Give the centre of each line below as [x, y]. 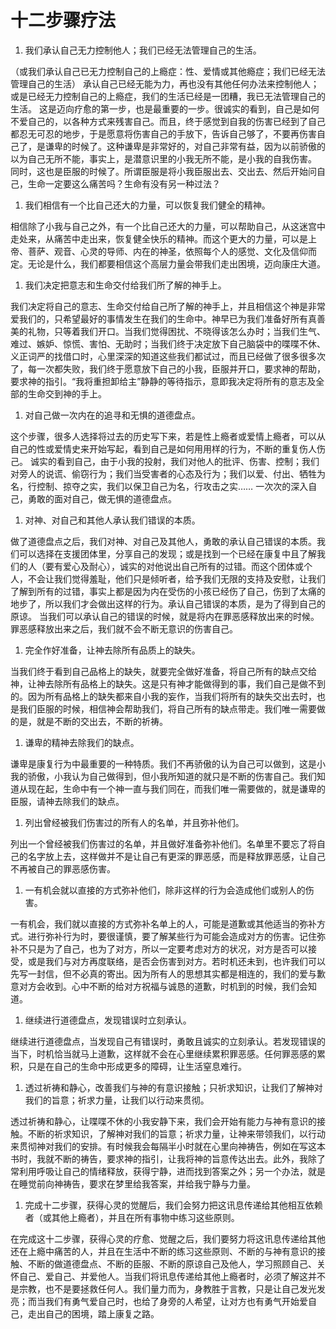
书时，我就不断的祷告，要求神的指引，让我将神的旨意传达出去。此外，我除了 [168, 1158]
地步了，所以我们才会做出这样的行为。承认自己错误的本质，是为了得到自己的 [168, 603]
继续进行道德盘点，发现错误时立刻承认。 [108, 1020]
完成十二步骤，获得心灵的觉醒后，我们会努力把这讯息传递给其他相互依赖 [173, 1205]
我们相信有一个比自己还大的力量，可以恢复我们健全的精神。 [147, 205]
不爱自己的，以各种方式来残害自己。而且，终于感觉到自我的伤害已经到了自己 [168, 121]
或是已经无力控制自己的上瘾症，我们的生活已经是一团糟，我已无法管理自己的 [168, 96]
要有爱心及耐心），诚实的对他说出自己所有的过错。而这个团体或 [174, 566]
